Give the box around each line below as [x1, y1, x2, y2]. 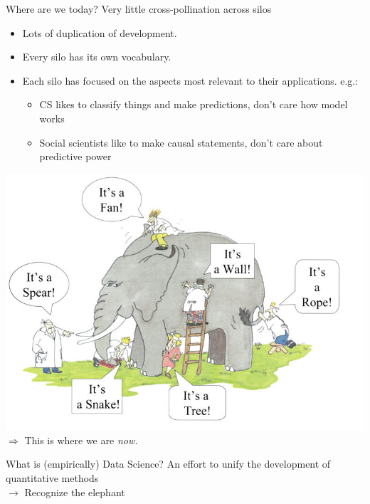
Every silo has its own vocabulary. [22, 49, 171, 64]
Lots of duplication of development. [22, 25, 177, 40]
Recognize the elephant [24, 484, 125, 499]
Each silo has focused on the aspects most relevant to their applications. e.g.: [22, 73, 359, 88]
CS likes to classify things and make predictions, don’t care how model [39, 97, 348, 112]
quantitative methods [6, 471, 99, 485]
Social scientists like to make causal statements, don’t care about [39, 135, 323, 149]
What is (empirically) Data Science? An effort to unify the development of [6, 456, 331, 471]
